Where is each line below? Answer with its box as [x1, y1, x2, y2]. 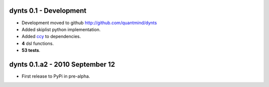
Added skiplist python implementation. [21, 26, 101, 32]
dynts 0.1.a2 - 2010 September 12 [9, 60, 116, 69]
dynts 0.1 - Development [9, 6, 87, 15]
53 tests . [21, 47, 41, 53]
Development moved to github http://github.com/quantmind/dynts [21, 20, 157, 26]
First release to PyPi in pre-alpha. [21, 73, 90, 79]
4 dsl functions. [21, 40, 54, 46]
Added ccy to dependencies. [21, 34, 81, 40]
